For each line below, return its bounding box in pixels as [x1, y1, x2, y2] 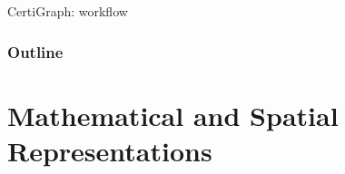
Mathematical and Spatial [7, 96, 339, 133]
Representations [7, 131, 212, 169]
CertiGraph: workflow [7, 2, 128, 20]
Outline [7, 40, 64, 63]
